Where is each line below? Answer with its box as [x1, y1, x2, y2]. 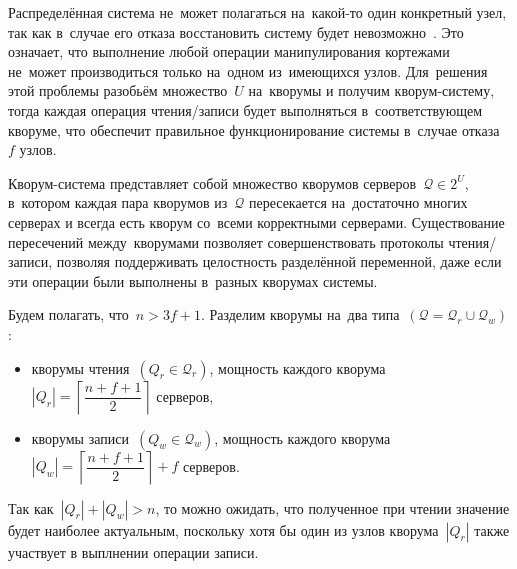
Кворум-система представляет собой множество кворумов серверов [8, 172, 417, 193]
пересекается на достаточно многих [249, 192, 468, 213]
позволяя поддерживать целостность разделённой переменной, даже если [56, 251, 502, 272]
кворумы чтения [31, 357, 130, 378]
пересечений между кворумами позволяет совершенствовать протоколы [8, 231, 444, 252]
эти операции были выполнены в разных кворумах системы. [8, 270, 378, 291]
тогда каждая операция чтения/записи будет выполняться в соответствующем [8, 99, 483, 120]
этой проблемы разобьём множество [8, 80, 228, 101]
